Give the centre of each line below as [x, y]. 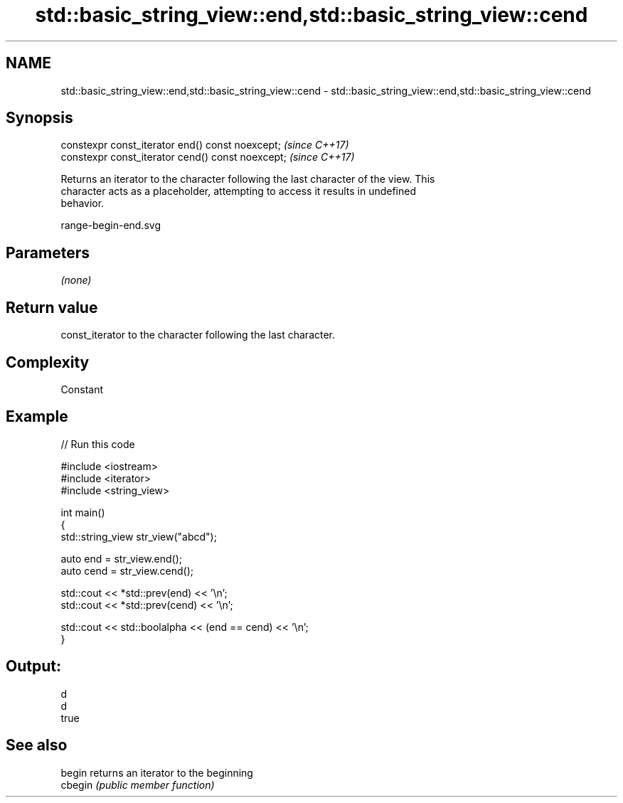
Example [37, 417]
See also [37, 745]
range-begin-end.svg [111, 225]
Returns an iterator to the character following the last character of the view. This [248, 179]
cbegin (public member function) [138, 785]
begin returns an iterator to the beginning [157, 772]
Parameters [48, 252]
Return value [52, 307]
